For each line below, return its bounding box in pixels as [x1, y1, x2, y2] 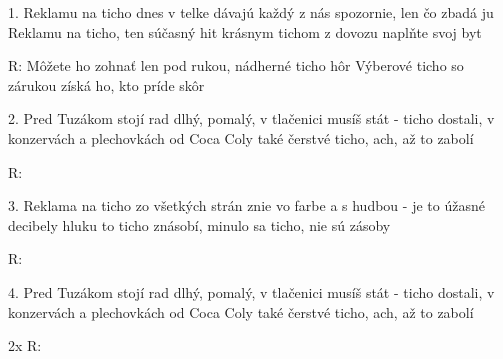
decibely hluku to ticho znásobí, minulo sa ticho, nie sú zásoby [8, 214, 391, 235]
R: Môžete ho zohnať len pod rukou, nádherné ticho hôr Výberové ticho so [8, 55, 464, 76]
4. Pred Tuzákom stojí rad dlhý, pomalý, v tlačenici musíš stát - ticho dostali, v [8, 281, 495, 302]
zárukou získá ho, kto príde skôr [8, 74, 205, 95]
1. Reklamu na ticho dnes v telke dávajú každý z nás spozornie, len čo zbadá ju [8, 2, 494, 22]
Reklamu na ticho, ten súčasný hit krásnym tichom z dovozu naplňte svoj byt [8, 21, 482, 42]
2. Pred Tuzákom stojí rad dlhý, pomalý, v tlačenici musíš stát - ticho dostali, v [8, 108, 495, 129]
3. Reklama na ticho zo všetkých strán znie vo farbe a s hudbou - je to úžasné [8, 195, 485, 216]
